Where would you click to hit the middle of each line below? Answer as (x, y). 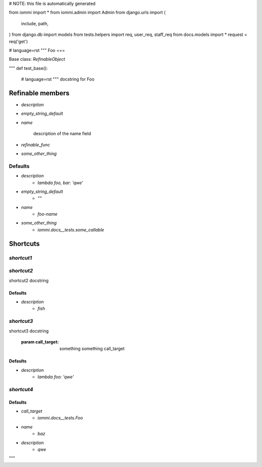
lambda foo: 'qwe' (56, 377)
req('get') (18, 41)
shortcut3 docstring (29, 331)
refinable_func (36, 145)
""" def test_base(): (28, 68)
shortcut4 (21, 389)
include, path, (35, 23)
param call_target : (40, 342)
